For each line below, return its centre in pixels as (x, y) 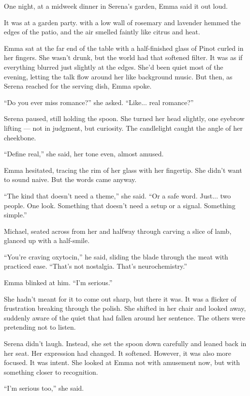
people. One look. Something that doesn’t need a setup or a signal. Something (120, 205)
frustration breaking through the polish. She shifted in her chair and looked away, (125, 308)
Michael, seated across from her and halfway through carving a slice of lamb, (118, 231)
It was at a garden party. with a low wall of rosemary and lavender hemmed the (122, 22)
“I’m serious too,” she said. (44, 388)
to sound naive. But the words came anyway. (70, 179)
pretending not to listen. (40, 327)
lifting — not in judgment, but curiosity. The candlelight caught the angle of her (123, 128)
